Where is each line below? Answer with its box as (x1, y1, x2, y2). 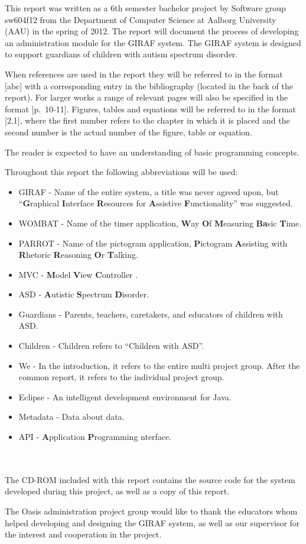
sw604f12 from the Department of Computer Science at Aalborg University (5, 13, 276, 25)
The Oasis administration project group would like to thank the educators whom (5, 505, 298, 517)
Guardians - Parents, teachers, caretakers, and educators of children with (18, 307, 283, 320)
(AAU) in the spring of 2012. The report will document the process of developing (5, 25, 299, 37)
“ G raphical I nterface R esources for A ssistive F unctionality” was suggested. (18, 197, 293, 209)
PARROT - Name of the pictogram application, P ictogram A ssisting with (18, 237, 288, 249)
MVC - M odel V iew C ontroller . (18, 268, 138, 280)
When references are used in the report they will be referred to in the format (5, 67, 283, 80)
